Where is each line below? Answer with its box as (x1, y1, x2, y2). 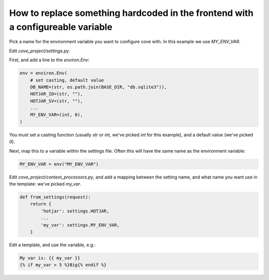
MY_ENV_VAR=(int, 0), (30, 112, 83, 118)
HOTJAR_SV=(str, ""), (30, 98, 83, 104)
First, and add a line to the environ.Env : (9, 57, 90, 63)
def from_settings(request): (19, 194, 91, 200)
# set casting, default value (30, 77, 104, 83)
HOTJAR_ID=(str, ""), (30, 91, 83, 97)
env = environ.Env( (19, 70, 67, 76)
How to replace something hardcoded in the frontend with (9, 7, 254, 18)
